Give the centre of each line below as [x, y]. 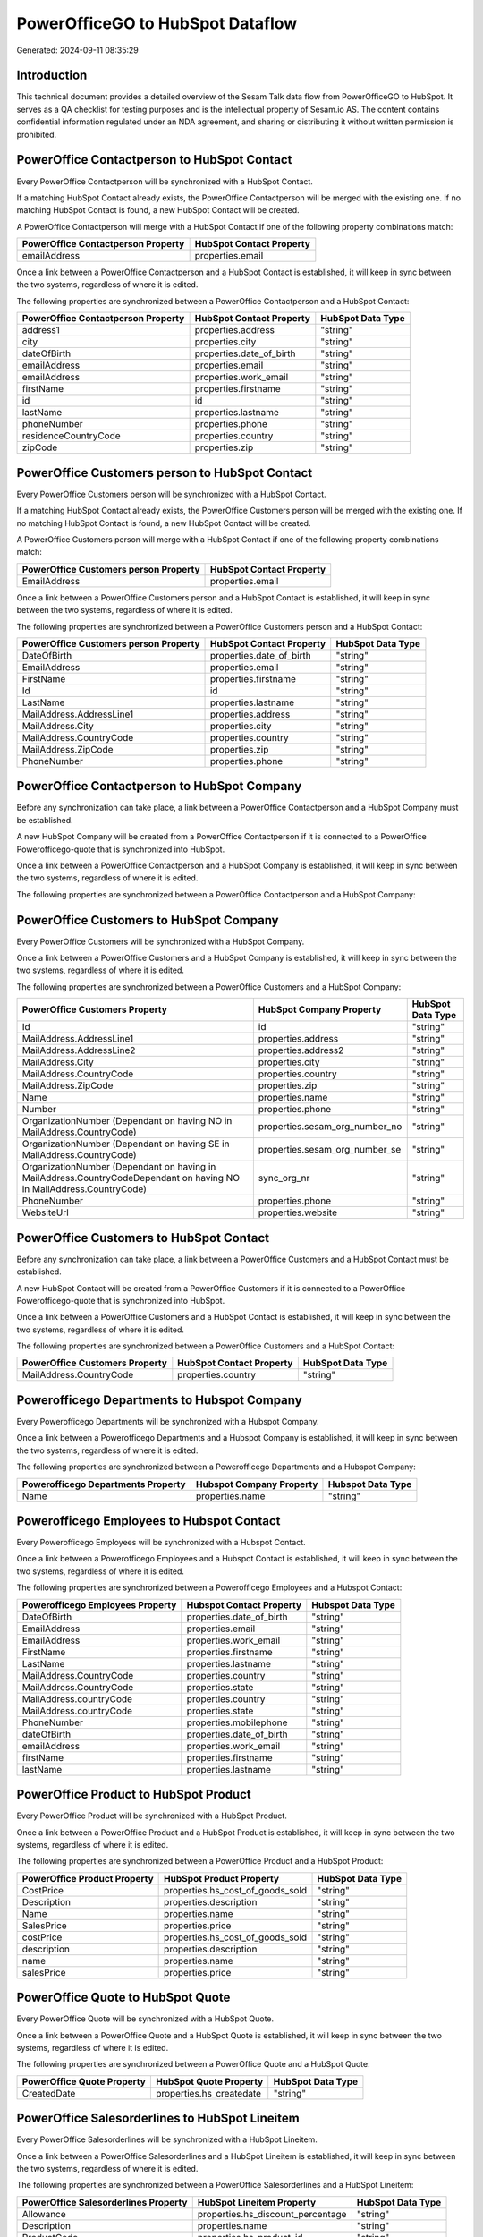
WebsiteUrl [45, 1212]
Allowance [44, 2214]
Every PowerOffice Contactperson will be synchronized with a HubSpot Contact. [165, 181]
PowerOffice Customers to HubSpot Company [148, 920]
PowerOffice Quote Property [84, 2081]
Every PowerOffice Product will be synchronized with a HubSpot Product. [152, 1816]
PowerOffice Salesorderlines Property [105, 2202]
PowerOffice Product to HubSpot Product [134, 1795]
